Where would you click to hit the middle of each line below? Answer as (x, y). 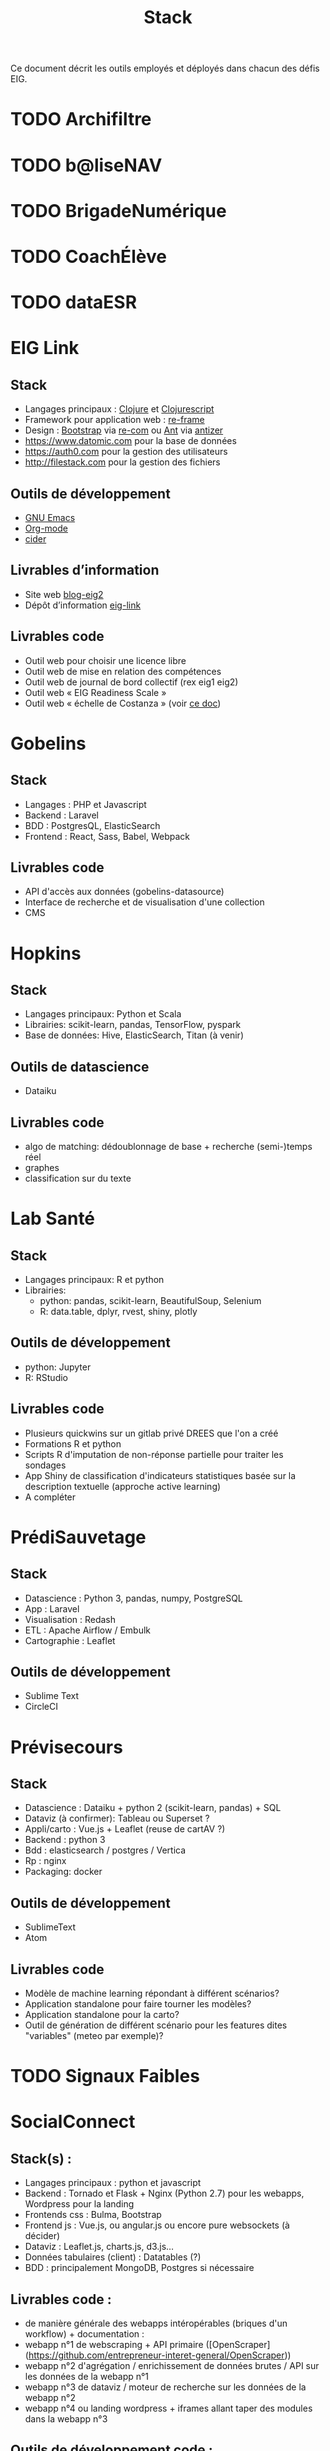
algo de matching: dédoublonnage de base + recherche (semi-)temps (168, 1146)
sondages (45, 1465)
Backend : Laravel (61, 815)
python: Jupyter (58, 1367)
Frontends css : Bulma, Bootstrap (93, 2215)
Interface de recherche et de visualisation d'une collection (144, 902)
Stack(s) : (41, 2158)
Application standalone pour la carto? (102, 2015)
